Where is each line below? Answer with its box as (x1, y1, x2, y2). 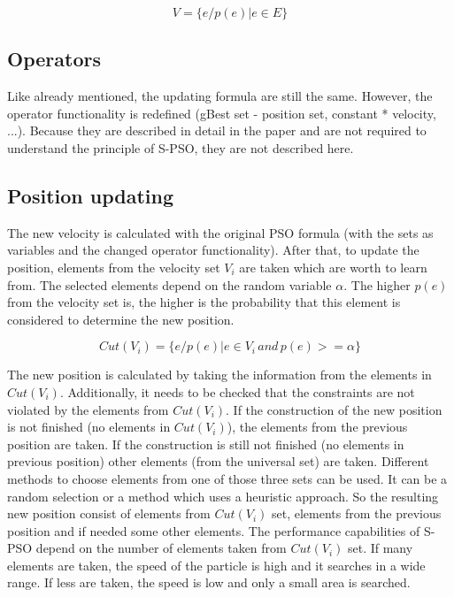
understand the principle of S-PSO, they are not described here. (7, 138, 354, 157)
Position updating (7, 181, 174, 209)
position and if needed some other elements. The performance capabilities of (7, 521, 420, 540)
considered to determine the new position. (7, 310, 235, 328)
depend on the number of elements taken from (35, 539, 287, 557)
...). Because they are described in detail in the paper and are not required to (7, 121, 427, 140)
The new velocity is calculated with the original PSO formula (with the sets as (7, 223, 434, 241)
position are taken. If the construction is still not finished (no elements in (7, 434, 404, 453)
